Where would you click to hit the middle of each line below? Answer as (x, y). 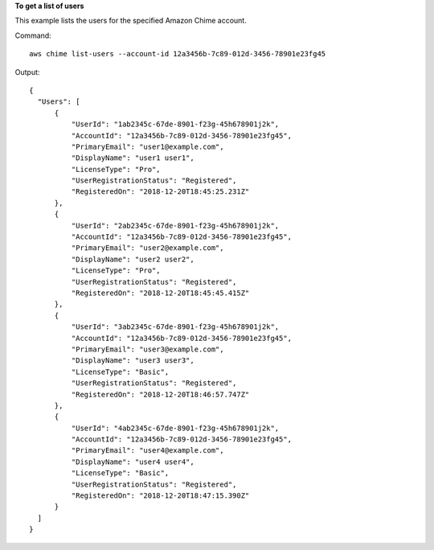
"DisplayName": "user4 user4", (133, 462)
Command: (33, 35)
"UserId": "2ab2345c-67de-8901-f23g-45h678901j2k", (175, 226)
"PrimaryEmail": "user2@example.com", (147, 248)
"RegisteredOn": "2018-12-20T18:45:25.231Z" (160, 192)
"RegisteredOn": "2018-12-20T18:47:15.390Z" (160, 496)
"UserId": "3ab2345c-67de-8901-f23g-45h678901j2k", (175, 327)
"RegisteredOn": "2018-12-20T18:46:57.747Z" (160, 394)
